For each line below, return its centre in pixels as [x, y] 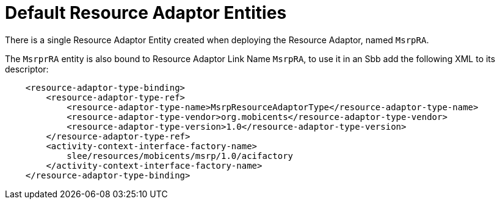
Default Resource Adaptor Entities [146, 13]
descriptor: [27, 69]
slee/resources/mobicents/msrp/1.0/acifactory [180, 156]
